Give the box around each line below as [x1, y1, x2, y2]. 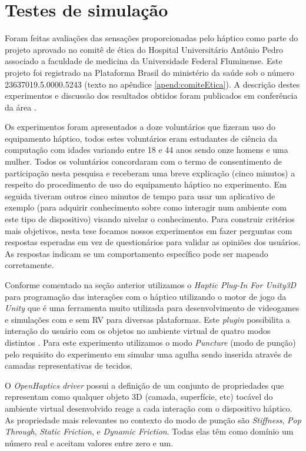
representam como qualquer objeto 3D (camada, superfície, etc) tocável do [5, 390, 273, 403]
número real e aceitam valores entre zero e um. [5, 436, 174, 449]
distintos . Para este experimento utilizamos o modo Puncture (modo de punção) [5, 336, 296, 348]
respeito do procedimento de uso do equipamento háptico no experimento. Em [5, 178, 287, 191]
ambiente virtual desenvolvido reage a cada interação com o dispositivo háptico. [5, 402, 292, 414]
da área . [5, 101, 36, 113]
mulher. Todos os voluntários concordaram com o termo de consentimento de [5, 155, 282, 168]
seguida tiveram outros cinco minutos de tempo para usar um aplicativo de [5, 189, 275, 202]
